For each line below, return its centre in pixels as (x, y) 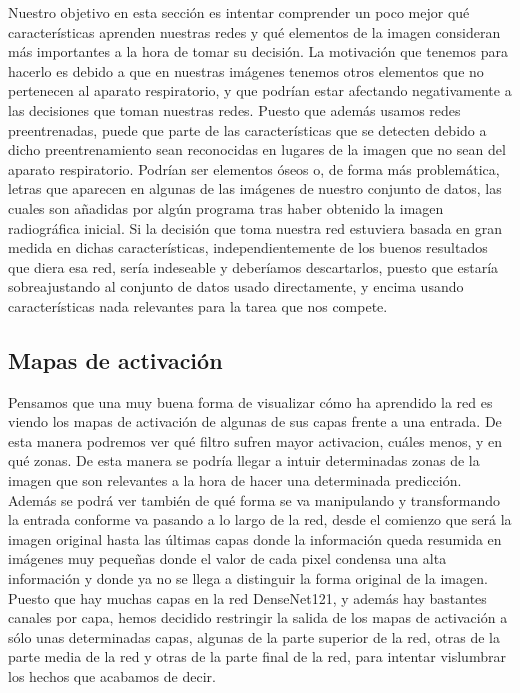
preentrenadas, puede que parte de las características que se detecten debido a (247, 129)
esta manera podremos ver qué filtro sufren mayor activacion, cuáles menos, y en (255, 440)
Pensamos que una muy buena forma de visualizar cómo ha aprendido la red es (250, 401)
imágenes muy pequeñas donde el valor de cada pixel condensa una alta (227, 558)
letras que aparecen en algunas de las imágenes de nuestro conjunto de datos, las (255, 188)
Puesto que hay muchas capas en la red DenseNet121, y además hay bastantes (247, 597)
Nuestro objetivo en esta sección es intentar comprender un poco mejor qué (239, 12)
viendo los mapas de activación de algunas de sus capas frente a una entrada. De (255, 421)
